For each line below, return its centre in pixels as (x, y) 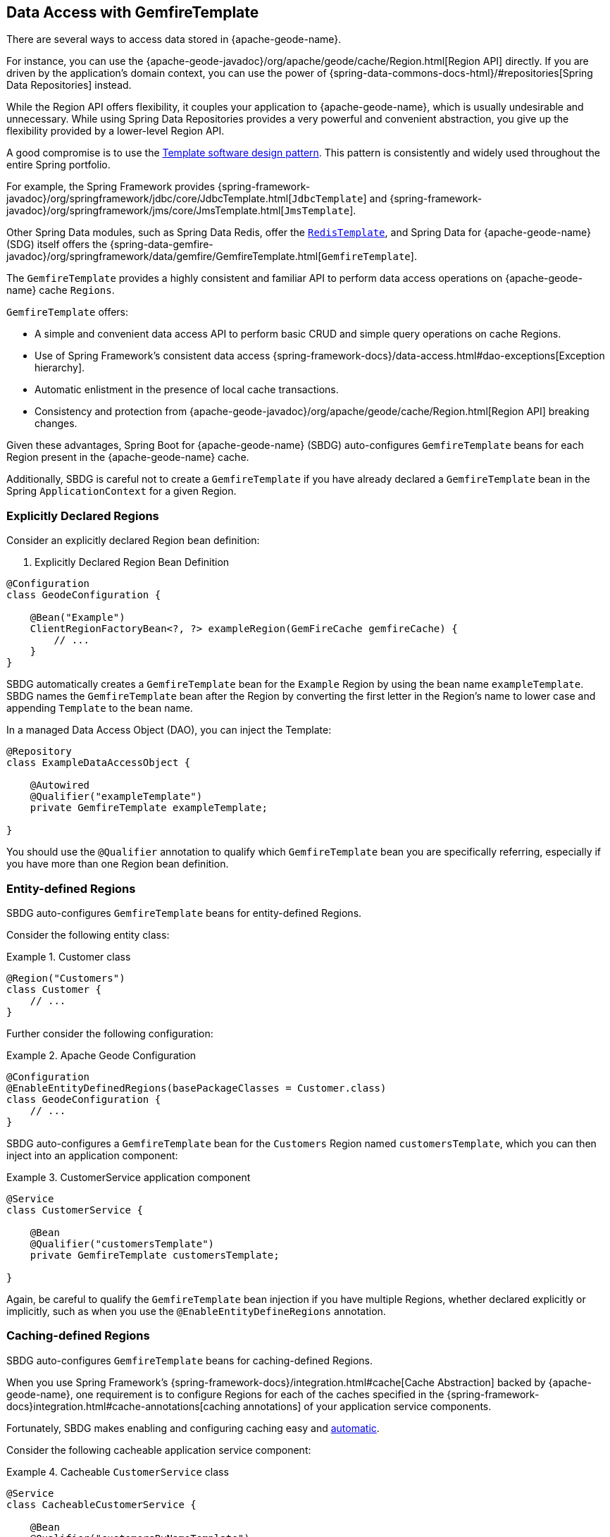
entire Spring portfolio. (58, 165)
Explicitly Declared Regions (83, 516)
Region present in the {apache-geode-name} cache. (128, 457)
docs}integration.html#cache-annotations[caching (124, 1406)
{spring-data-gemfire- (162, 245)
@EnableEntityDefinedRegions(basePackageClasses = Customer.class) (197, 1088)
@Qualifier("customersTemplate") (122, 1243)
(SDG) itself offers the (57, 245)
